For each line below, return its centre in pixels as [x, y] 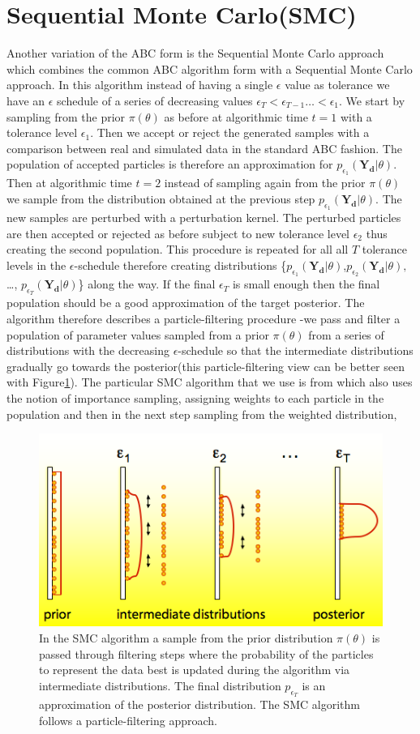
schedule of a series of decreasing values [155, 100]
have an [26, 100]
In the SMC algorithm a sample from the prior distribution [186, 638]
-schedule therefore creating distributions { [180, 265]
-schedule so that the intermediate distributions [296, 350]
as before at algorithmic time [236, 116]
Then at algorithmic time [69, 183]
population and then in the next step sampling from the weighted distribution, [202, 414]
